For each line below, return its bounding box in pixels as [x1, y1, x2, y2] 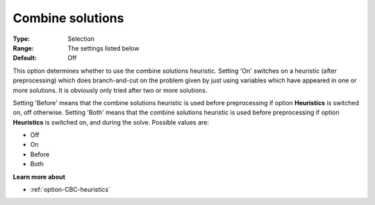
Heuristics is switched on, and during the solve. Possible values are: [12, 118, 210, 126]
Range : [12, 44, 34, 52]
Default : [12, 54, 37, 62]
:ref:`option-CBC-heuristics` [30, 186, 110, 194]
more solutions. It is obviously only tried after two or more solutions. [12, 86, 208, 94]
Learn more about [12, 172, 66, 181]
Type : [12, 35, 31, 43]
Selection [67, 35, 95, 43]
